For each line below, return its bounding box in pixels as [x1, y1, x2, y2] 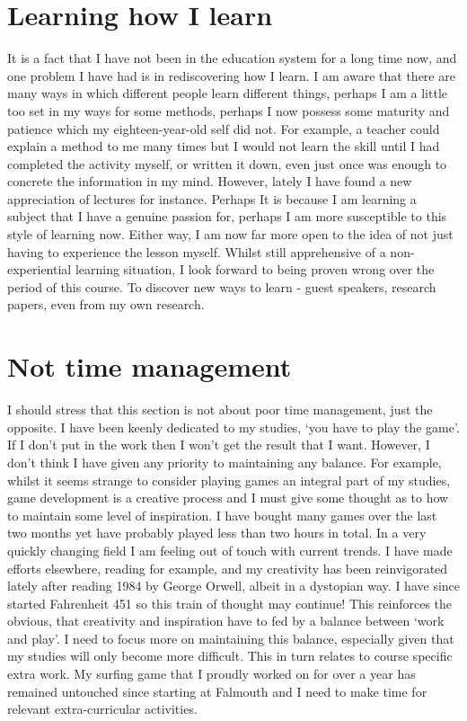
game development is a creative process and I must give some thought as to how [7, 488, 449, 507]
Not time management [7, 348, 292, 385]
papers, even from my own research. [7, 295, 205, 314]
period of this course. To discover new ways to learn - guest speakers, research [7, 277, 436, 296]
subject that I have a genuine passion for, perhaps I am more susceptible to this [7, 207, 447, 226]
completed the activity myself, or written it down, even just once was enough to [7, 154, 447, 173]
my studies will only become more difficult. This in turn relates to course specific [7, 646, 453, 665]
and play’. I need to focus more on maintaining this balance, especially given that [7, 628, 454, 647]
